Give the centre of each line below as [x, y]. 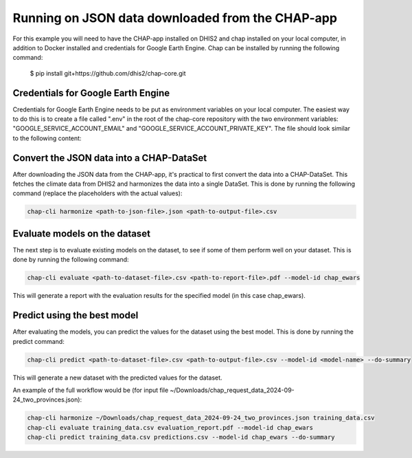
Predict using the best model [76, 315]
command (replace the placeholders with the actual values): [98, 193]
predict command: [38, 341]
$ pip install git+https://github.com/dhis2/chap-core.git [108, 73]
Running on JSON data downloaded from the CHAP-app [175, 18]
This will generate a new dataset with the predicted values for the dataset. [117, 378]
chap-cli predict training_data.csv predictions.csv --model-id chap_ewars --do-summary [181, 437]
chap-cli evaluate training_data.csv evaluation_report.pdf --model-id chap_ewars [170, 427]
